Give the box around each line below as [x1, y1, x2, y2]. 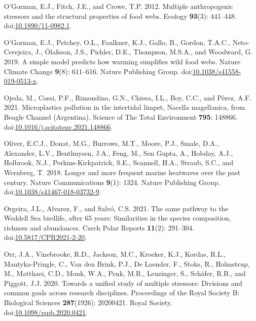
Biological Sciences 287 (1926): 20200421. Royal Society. [4, 297, 173, 308]
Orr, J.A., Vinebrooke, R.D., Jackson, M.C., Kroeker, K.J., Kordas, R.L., [4, 249, 226, 259]
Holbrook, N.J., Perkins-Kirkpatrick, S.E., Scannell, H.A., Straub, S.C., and [4, 157, 233, 168]
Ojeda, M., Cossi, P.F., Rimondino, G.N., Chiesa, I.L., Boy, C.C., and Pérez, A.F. [4, 92, 252, 102]
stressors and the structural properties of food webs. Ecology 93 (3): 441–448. [4, 10, 237, 21]
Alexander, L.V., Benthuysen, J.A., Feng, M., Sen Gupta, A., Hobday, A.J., [4, 147, 233, 158]
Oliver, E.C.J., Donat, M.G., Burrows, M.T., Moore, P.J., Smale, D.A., [4, 138, 219, 148]
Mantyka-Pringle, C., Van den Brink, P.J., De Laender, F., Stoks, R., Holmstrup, [4, 258, 250, 269]
